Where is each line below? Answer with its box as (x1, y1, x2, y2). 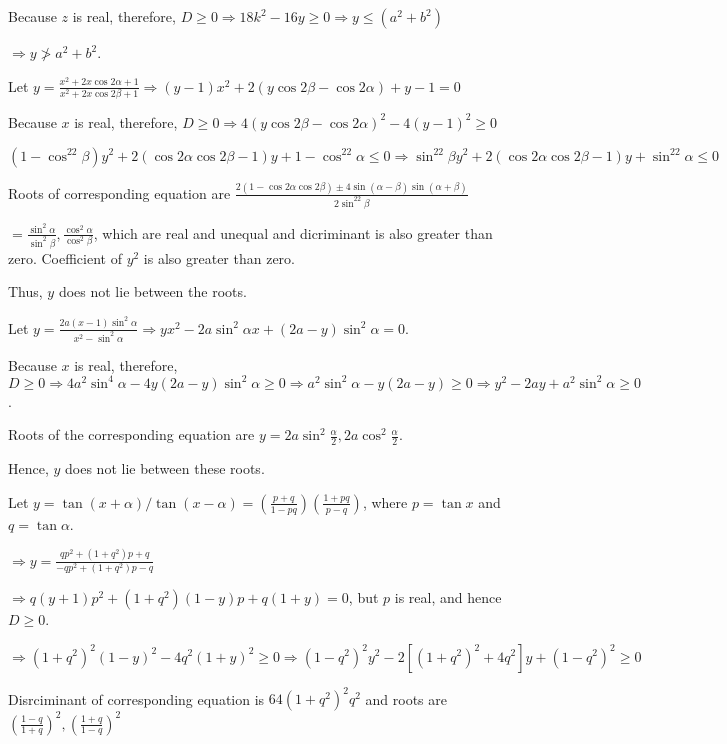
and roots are (365, 688, 448, 709)
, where (362, 491, 408, 512)
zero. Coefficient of (8, 247, 122, 268)
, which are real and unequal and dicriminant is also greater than (93, 222, 493, 243)
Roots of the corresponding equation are (8, 424, 255, 445)
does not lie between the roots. (58, 281, 247, 302)
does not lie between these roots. (65, 458, 265, 479)
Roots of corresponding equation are (8, 182, 231, 203)
